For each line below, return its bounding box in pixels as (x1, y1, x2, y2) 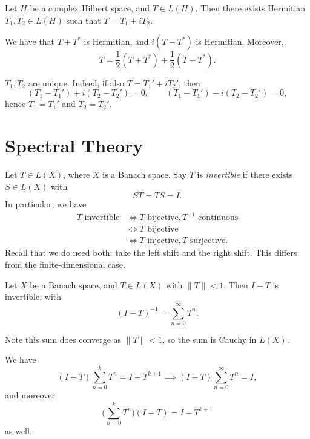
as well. (5, 424, 32, 437)
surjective (190, 236, 226, 246)
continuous (198, 213, 239, 223)
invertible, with (5, 290, 62, 303)
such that (66, 13, 101, 26)
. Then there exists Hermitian (195, 2, 306, 14)
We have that (5, 35, 55, 48)
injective (147, 236, 179, 246)
